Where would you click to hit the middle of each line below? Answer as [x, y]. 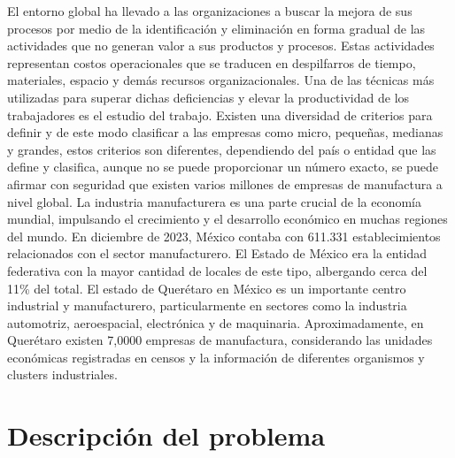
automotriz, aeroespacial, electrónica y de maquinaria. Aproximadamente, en [216, 322]
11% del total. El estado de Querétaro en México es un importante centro [207, 288]
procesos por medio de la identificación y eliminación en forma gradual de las [216, 28]
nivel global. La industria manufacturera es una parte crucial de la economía [215, 201]
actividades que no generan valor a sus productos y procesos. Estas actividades [221, 46]
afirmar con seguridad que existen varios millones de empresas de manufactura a [225, 183]
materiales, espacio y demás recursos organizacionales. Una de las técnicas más [221, 80]
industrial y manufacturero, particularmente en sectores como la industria [207, 305]
